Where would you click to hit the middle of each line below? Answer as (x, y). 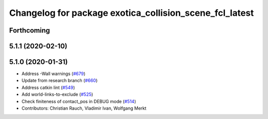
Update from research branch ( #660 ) (60, 80)
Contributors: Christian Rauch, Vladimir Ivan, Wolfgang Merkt (84, 108)
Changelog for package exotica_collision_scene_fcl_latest (132, 13)
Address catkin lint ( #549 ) (48, 87)
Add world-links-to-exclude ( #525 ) (57, 94)
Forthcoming (30, 30)
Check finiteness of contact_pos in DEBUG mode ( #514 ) (79, 101)
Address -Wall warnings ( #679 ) (53, 74)
